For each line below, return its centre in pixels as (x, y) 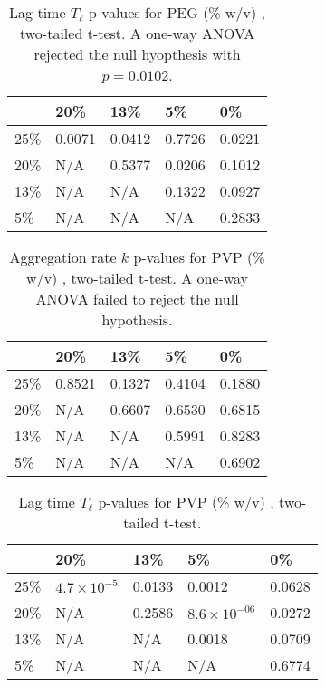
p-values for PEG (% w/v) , (177, 12)
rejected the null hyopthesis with (137, 54)
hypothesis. (137, 319)
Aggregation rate (63, 257)
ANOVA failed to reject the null (137, 299)
